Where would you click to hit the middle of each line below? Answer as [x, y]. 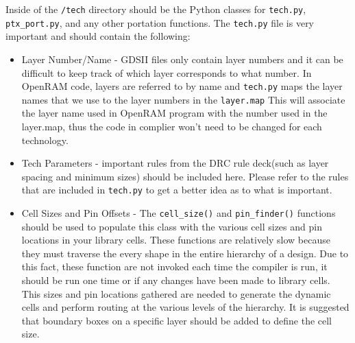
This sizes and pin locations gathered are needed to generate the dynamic [176, 293]
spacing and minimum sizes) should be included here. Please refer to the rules [185, 176]
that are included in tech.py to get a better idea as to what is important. [177, 190]
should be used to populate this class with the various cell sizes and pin [172, 226]
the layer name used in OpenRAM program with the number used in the [174, 113]
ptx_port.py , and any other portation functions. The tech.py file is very [160, 22]
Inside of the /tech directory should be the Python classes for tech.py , [156, 9]
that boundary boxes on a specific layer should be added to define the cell [177, 320]
